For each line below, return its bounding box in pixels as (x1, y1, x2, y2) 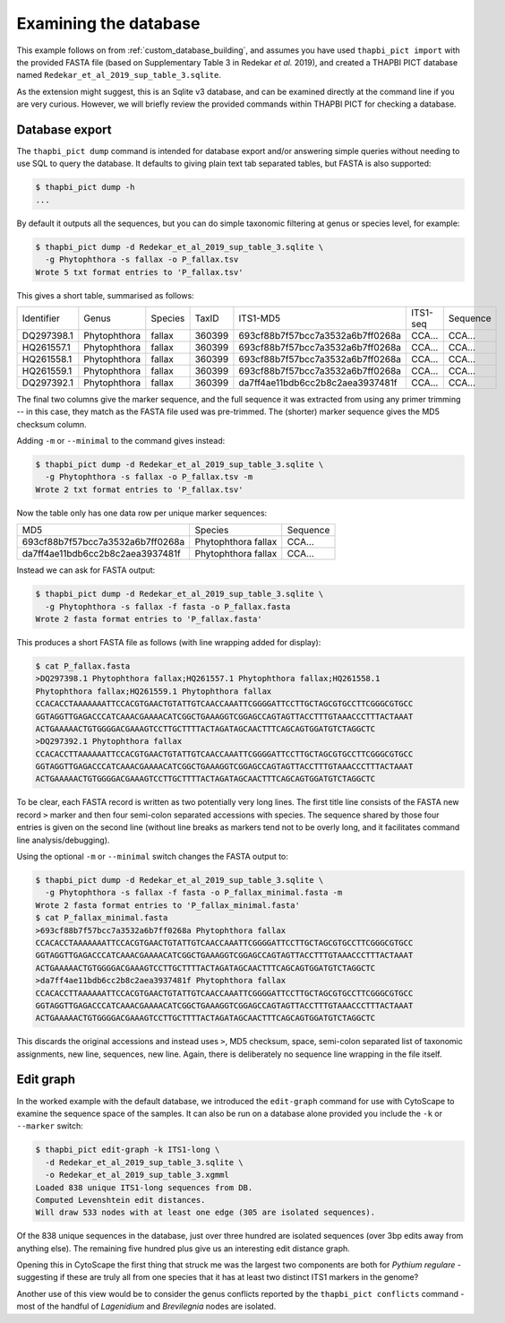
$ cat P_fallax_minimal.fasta (35, 912, 168, 923)
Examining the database (16, 13, 201, 33)
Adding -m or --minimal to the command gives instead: (16, 436, 226, 446)
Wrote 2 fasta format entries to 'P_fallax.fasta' (35, 614, 263, 624)
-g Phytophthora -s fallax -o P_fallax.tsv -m (45, 471, 253, 482)
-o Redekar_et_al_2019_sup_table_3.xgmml (45, 1170, 230, 1180)
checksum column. (16, 419, 87, 429)
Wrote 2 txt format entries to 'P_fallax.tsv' (35, 484, 244, 495)
